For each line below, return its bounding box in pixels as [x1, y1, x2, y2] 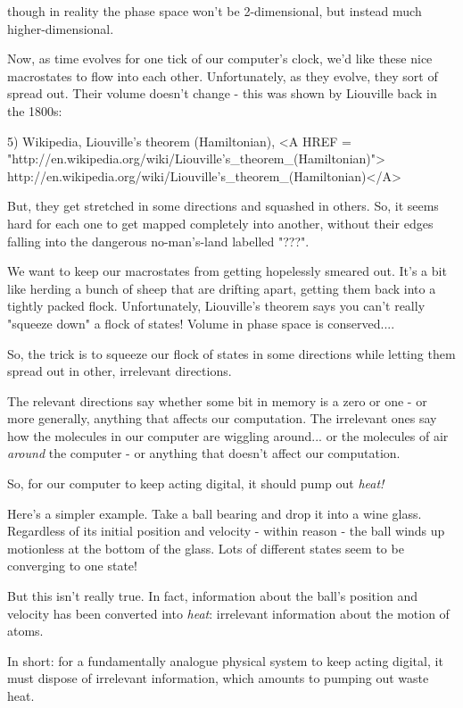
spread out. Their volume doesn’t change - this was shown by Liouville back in [7, 84, 437, 103]
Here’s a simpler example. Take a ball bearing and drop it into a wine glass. [7, 504, 422, 522]
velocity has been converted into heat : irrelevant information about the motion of [7, 604, 450, 622]
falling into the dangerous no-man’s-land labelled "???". [7, 231, 310, 250]
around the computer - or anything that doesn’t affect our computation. [7, 444, 401, 462]
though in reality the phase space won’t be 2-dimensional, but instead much [7, 2, 422, 20]
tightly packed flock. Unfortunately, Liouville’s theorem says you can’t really [7, 296, 426, 315]
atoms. [7, 621, 44, 640]
